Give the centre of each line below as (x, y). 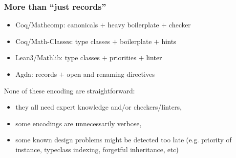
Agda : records (36, 74)
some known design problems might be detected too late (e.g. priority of (123, 140)
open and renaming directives (111, 74)
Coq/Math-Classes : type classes (63, 41)
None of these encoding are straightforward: (69, 90)
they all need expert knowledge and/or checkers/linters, (98, 107)
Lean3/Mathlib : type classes (58, 57)
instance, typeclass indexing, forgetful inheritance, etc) (97, 149)
